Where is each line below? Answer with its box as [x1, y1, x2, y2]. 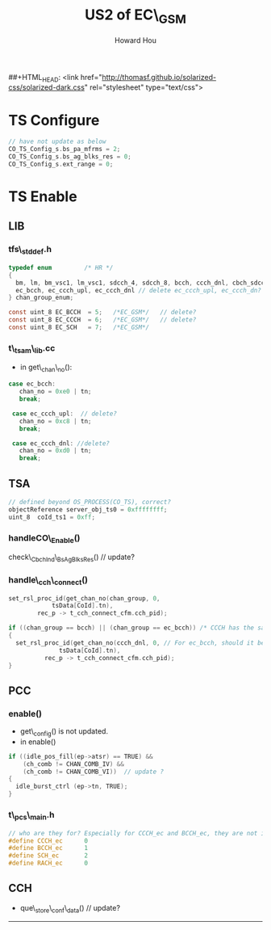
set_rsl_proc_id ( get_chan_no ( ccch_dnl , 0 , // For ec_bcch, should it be [15, 638, 265, 647]
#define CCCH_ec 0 [8, 836, 89, 845]
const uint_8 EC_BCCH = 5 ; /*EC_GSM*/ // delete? [8, 309, 197, 317]
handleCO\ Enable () [8, 532, 81, 545]
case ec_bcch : [8, 380, 56, 389]
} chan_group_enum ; [8, 293, 74, 302]
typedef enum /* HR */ [8, 263, 114, 271]
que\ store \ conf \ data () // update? [19, 903, 121, 915]
